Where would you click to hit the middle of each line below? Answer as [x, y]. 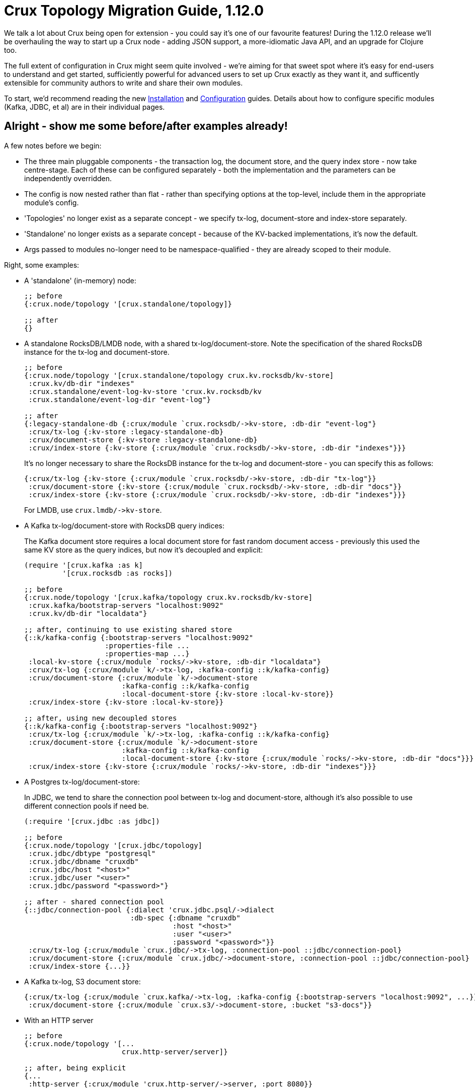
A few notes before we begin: [53, 145]
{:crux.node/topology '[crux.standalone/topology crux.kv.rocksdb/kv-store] [179, 375]
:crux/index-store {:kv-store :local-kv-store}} [126, 702]
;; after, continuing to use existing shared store [128, 629]
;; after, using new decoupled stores [101, 718]
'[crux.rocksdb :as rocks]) [117, 573]
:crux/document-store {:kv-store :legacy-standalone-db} [143, 440]
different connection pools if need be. [87, 806]
